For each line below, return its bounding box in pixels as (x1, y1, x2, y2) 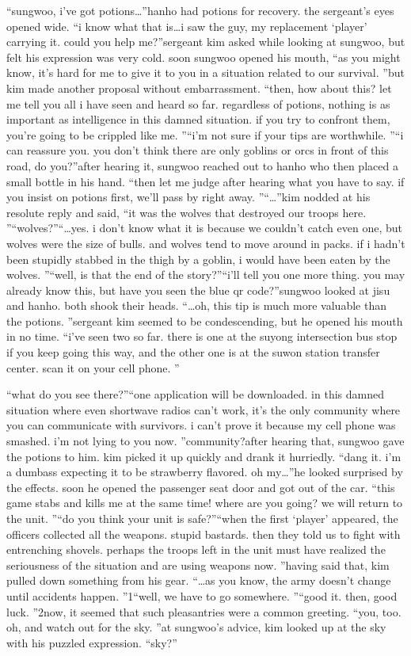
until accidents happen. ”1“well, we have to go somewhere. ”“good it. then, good (6, 587, 398, 604)
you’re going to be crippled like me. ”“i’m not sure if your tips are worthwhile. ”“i (6, 126, 404, 143)
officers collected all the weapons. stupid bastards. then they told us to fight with (6, 525, 401, 542)
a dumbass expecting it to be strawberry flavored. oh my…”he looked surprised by (6, 463, 403, 480)
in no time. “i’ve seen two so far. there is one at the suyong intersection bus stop (6, 328, 398, 345)
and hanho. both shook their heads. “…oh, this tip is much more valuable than (6, 297, 386, 314)
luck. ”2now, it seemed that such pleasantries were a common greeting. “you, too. (6, 603, 401, 620)
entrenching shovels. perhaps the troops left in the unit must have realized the (6, 541, 386, 558)
